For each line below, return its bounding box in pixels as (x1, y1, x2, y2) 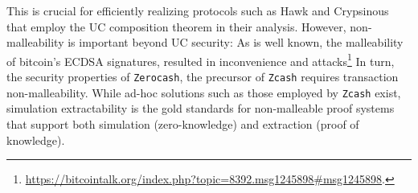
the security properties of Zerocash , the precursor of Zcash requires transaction (6, 68, 399, 85)
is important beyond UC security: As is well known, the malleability (68, 34, 404, 51)
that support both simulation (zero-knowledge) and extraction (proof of (6, 115, 359, 132)
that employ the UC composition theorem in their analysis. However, (6, 18, 346, 35)
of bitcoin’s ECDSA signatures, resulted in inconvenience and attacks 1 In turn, (6, 50, 395, 69)
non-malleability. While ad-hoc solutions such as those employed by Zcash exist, (6, 84, 401, 101)
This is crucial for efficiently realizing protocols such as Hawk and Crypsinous (6, 2, 389, 18)
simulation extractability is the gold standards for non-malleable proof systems (6, 100, 395, 117)
